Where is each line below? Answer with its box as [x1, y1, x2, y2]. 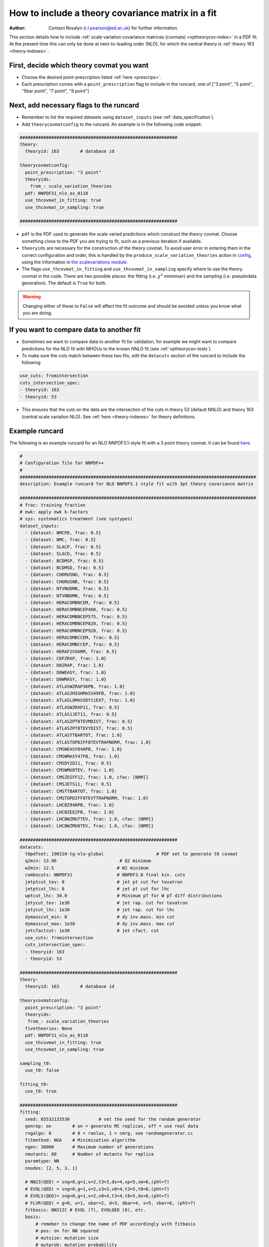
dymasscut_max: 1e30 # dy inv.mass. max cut [25, 921, 175, 926]
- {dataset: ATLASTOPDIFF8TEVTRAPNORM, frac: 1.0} [25, 739, 151, 745]
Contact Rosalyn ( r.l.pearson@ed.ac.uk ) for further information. [48, 25, 179, 31]
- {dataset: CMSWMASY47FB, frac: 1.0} [25, 753, 120, 759]
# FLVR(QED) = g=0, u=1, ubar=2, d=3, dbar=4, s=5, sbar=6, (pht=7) [25, 1200, 196, 1206]
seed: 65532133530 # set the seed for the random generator [25, 1116, 201, 1122]
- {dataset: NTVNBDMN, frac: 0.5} [25, 593, 110, 599]
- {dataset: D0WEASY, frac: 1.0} [25, 669, 107, 675]
